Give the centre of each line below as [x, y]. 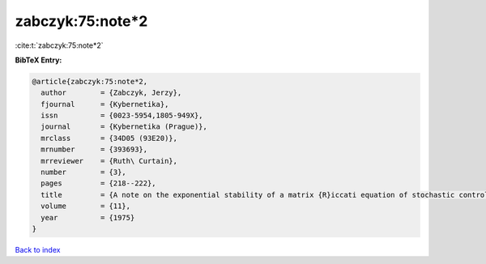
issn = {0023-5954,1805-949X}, [122, 116]
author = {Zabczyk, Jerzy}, [111, 93]
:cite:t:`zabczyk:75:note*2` [60, 45]
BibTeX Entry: [38, 60]
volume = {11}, [86, 206]
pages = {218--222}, [99, 183]
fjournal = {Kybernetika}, [105, 104]
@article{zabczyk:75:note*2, [90, 81]
